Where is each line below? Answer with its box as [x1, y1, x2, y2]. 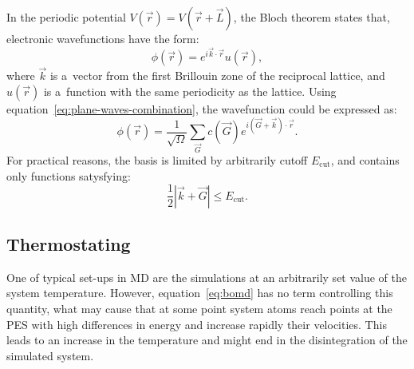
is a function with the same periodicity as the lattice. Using [43, 83, 337, 100]
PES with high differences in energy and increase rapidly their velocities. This [6, 315, 387, 332]
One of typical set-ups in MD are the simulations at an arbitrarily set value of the [6, 268, 408, 285]
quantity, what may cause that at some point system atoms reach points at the [6, 300, 392, 317]
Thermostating [6, 232, 131, 256]
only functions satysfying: [6, 167, 131, 184]
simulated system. [6, 347, 94, 363]
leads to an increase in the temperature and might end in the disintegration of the [6, 331, 408, 348]
